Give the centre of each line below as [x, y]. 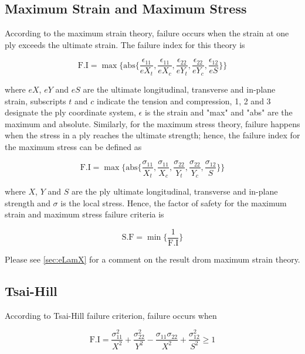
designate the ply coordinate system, [70, 112]
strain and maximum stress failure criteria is [84, 214]
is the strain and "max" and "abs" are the [218, 112]
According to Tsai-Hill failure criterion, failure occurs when [111, 315]
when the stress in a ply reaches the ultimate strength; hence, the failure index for [152, 135]
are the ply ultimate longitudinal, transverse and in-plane [174, 191]
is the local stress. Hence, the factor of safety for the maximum [174, 202]
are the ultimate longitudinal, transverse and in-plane [179, 89]
